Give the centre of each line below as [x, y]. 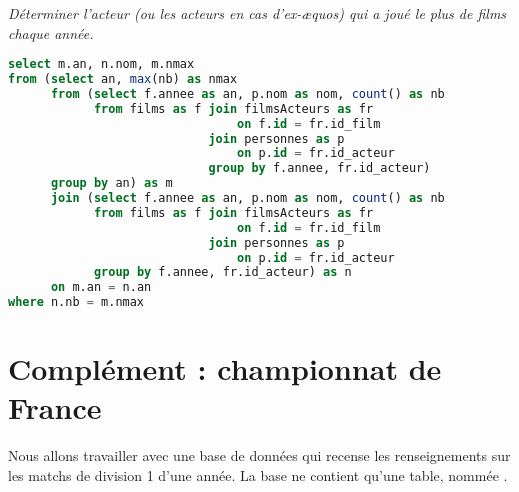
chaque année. [51, 32]
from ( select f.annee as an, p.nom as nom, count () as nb [247, 93]
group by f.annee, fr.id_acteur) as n [222, 272]
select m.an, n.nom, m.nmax [101, 64]
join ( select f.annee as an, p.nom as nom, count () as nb [247, 198]
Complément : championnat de [225, 368]
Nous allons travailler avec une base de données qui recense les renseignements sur [259, 455]
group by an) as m [111, 183]
